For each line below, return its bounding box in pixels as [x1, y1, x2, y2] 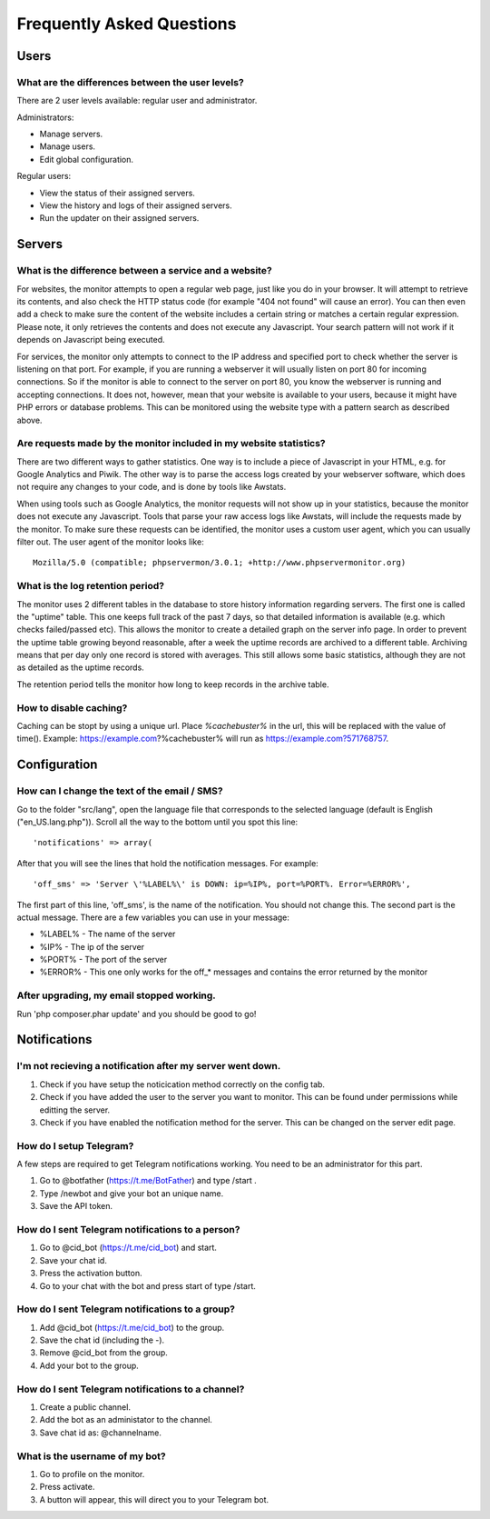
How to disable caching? [16, 701, 128, 714]
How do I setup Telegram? [16, 1139, 134, 1152]
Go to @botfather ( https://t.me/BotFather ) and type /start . [39, 1175, 258, 1186]
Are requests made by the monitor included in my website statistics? [16, 437, 326, 450]
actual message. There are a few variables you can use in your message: [16, 912, 290, 923]
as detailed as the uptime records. [16, 662, 144, 673]
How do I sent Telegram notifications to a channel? [16, 1383, 245, 1395]
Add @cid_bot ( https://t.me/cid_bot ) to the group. [39, 1322, 225, 1333]
